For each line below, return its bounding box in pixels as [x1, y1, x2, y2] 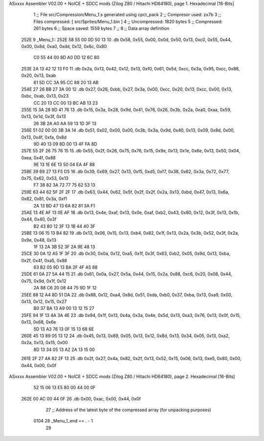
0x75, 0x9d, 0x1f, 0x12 [21, 278, 67, 284]
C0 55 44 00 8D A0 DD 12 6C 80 [33, 54, 100, 61]
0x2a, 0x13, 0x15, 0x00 [21, 340, 68, 346]
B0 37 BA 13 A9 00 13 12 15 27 [33, 305, 95, 311]
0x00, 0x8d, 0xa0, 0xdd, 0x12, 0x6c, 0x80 [21, 43, 107, 49]
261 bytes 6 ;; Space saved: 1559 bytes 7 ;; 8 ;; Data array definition [33, 25, 170, 31]
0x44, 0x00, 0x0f [21, 362, 57, 368]
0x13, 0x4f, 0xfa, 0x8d [21, 134, 67, 140]
